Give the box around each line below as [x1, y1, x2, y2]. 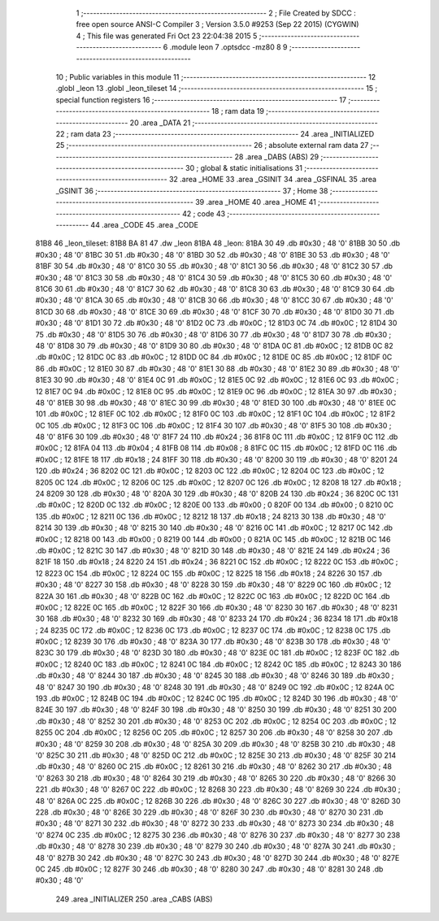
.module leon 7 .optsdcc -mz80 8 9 [169, 42, 288, 52]
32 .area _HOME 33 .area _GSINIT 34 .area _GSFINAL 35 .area [168, 175, 377, 185]
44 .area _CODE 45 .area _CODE [90, 220, 199, 230]
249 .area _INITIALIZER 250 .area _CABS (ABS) [55, 894, 213, 904]
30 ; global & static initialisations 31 [185, 163, 302, 173]
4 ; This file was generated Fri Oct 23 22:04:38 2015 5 [76, 31, 258, 41]
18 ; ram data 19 [211, 106, 264, 116]
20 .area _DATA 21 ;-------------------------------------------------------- [129, 118, 378, 128]
